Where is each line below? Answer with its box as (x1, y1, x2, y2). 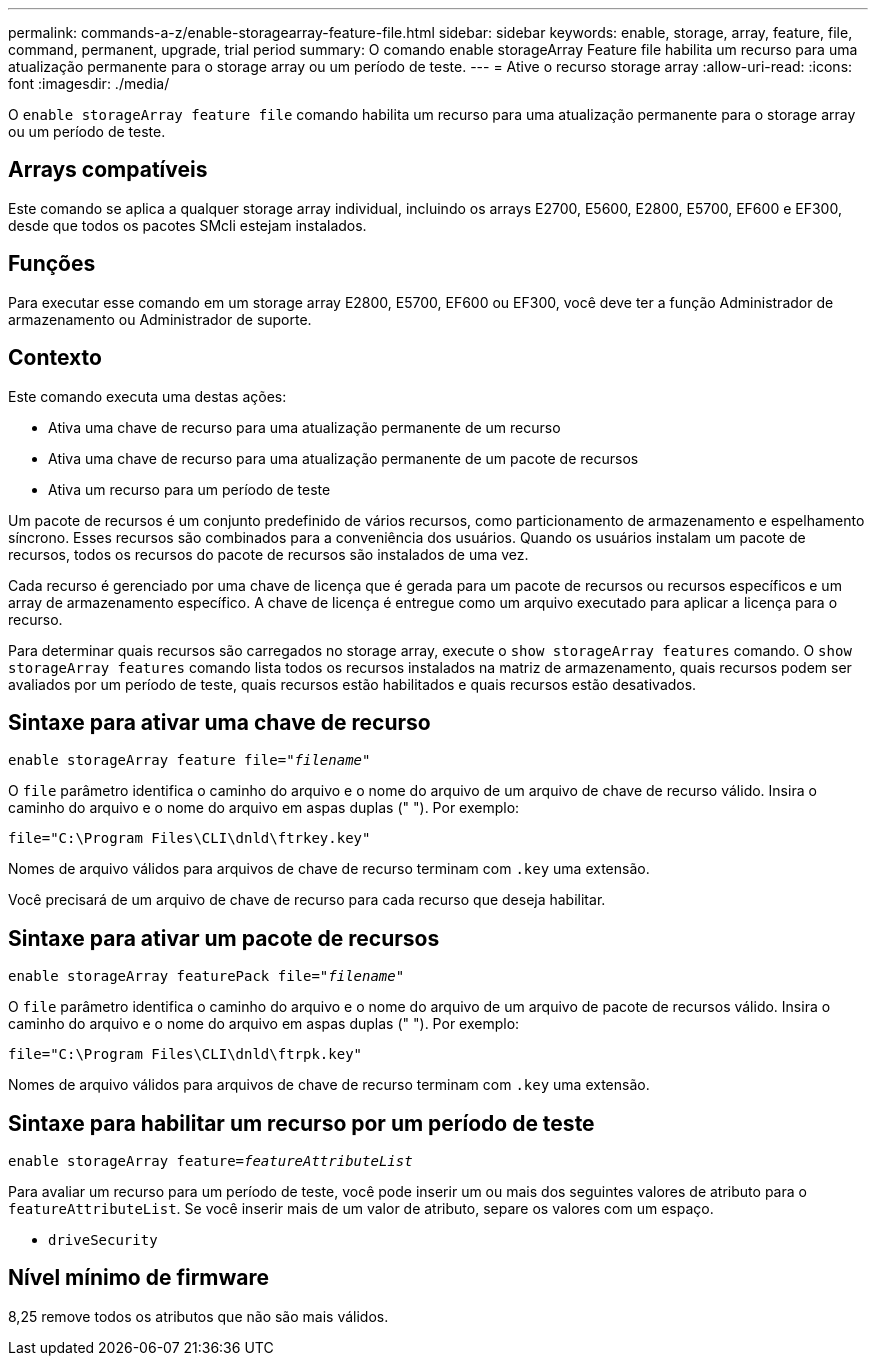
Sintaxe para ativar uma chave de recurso (8, 709, 431, 735)
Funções (8, 251, 96, 277)
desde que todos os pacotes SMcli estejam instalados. (8, 216, 367, 234)
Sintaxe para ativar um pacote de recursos (8, 925, 440, 951)
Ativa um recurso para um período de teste (48, 480, 331, 498)
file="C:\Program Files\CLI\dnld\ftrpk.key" (8, 1046, 363, 1063)
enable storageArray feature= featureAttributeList (8, 1153, 413, 1170)
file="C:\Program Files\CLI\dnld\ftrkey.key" (8, 830, 371, 847)
